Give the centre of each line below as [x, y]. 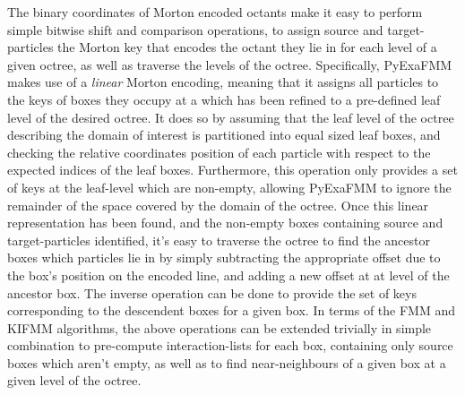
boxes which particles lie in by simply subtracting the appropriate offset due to [224, 258]
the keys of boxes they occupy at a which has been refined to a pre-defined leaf [224, 99]
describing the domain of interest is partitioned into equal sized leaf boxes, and [224, 135]
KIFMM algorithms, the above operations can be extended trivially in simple [220, 327]
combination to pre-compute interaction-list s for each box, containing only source [230, 345]
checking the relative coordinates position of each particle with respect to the [219, 152]
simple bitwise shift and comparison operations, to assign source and [195, 29]
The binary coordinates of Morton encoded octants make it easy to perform [215, 12]
